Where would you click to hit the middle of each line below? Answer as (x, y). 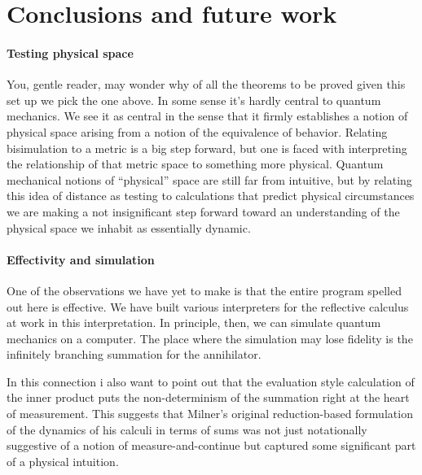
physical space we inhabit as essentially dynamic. (129, 227)
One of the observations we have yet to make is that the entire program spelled (204, 290)
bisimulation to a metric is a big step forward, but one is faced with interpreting (207, 148)
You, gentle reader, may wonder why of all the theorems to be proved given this (206, 84)
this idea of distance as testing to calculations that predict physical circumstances (211, 196)
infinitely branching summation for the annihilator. (134, 354)
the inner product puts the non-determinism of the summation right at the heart (208, 397)
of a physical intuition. (63, 461)
